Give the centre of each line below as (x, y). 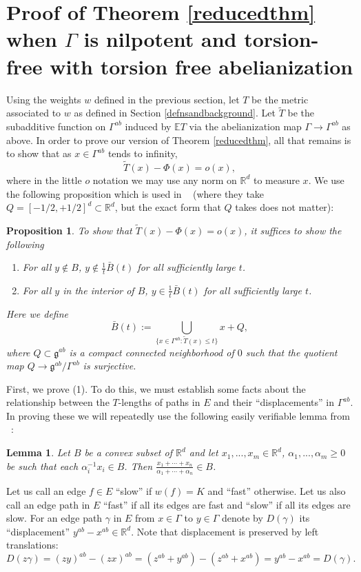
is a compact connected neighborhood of (152, 352)
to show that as (39, 153)
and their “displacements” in (274, 402)
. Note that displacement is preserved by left (225, 531)
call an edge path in (48, 504)
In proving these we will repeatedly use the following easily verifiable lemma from (178, 415)
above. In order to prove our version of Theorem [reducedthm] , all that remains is (179, 140)
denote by (242, 518)
